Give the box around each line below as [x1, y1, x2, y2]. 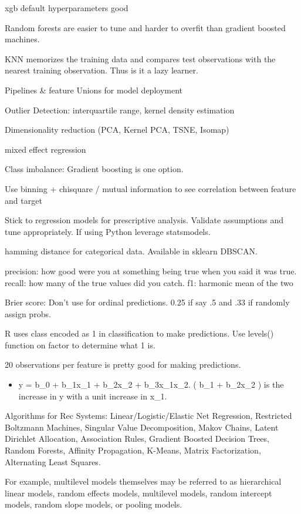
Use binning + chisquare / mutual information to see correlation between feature [5, 182, 296, 194]
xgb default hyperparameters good [5, 2, 128, 14]
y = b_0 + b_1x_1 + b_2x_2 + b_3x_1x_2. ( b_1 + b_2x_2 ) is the [18, 378, 284, 391]
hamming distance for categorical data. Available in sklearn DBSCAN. [5, 245, 258, 257]
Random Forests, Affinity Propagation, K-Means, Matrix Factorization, [5, 444, 261, 456]
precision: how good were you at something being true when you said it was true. [5, 264, 297, 277]
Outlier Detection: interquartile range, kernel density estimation [5, 103, 235, 116]
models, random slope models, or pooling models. [5, 498, 182, 510]
